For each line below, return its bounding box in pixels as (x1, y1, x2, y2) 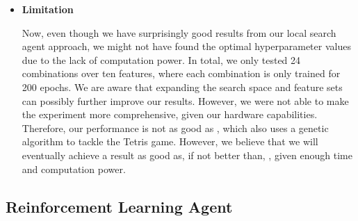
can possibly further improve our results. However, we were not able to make (22, 93, 349, 108)
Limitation (22, 2, 74, 16)
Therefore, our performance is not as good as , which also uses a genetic (22, 120, 329, 135)
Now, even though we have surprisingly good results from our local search (22, 25, 336, 40)
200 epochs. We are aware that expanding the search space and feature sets (22, 79, 343, 94)
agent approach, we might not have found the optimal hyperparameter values (22, 39, 351, 54)
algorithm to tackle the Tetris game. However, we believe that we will (22, 134, 318, 149)
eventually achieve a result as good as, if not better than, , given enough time (22, 147, 352, 162)
